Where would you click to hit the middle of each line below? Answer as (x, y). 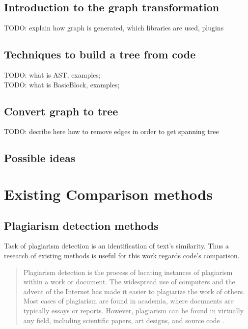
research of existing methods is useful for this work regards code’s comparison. (122, 255)
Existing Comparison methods (108, 194)
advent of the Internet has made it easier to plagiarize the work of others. (134, 291)
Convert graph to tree (61, 111)
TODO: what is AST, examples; (52, 75)
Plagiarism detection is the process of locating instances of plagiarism (128, 272)
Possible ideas (40, 158)
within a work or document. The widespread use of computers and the (129, 282)
